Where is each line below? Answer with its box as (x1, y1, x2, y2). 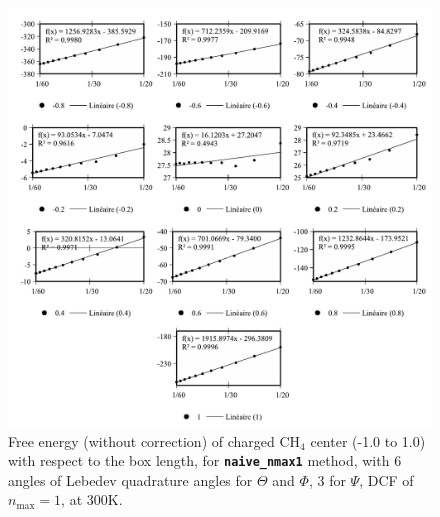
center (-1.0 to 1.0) (310, 430, 426, 451)
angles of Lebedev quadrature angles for (8, 469, 253, 490)
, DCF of (359, 469, 414, 490)
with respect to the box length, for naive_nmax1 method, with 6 (8, 450, 402, 471)
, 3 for (308, 469, 346, 490)
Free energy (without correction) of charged (8, 430, 275, 451)
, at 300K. (61, 489, 123, 510)
